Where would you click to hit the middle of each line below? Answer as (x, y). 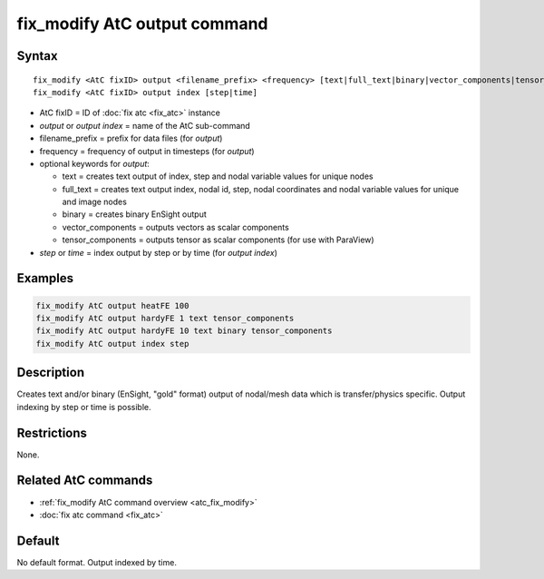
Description (51, 373)
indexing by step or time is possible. (84, 407)
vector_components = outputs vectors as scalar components (175, 227)
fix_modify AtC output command (142, 24)
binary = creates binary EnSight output (135, 214)
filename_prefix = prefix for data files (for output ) (131, 138)
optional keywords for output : (94, 163)
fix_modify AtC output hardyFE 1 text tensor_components (165, 319)
